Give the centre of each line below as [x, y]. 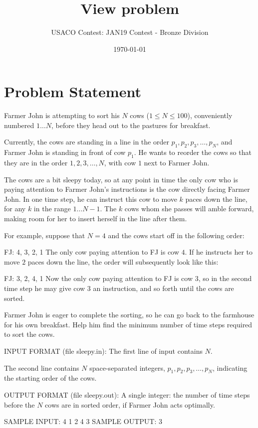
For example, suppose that [45, 235]
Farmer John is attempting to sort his [62, 115]
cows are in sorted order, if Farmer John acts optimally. [130, 404]
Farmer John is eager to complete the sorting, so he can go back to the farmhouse [129, 315]
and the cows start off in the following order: [176, 235]
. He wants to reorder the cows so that [193, 152]
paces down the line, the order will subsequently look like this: [123, 261]
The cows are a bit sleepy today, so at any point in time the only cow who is [121, 179]
